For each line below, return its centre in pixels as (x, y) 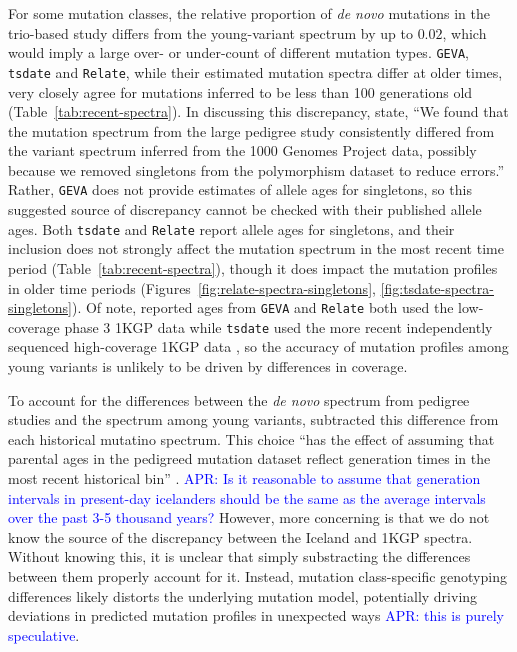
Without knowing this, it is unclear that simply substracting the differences (239, 556)
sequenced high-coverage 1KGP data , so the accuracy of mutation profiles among (258, 346)
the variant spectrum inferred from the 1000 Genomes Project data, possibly (242, 150)
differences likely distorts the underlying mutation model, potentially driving (243, 595)
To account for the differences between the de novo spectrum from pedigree (239, 399)
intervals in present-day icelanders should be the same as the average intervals (247, 497)
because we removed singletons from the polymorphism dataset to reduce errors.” (256, 169)
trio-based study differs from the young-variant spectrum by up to (210, 32)
